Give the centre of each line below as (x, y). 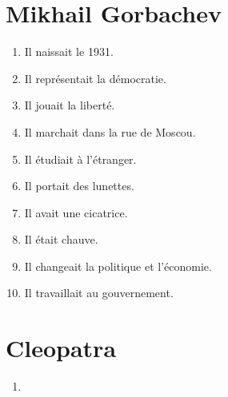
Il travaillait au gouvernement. (99, 293)
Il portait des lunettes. (79, 186)
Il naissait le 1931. (69, 52)
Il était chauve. (61, 239)
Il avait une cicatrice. (76, 212)
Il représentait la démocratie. (95, 78)
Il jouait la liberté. (70, 105)
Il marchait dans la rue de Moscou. (110, 131)
